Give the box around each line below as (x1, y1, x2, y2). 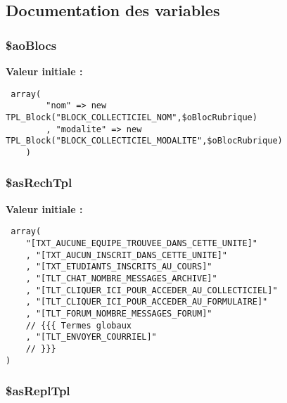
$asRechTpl (6, 174, 72, 191)
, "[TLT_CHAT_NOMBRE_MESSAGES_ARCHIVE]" (25, 273, 217, 283)
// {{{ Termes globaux (25, 320, 132, 331)
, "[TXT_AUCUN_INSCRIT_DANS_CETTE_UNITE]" (25, 250, 227, 260)
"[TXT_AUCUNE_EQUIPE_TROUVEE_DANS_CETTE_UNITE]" (25, 238, 257, 248)
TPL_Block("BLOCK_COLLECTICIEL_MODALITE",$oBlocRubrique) (6, 136, 283, 146)
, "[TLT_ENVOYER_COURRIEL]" (25, 332, 157, 343)
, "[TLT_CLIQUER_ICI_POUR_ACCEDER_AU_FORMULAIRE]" (25, 297, 268, 307)
